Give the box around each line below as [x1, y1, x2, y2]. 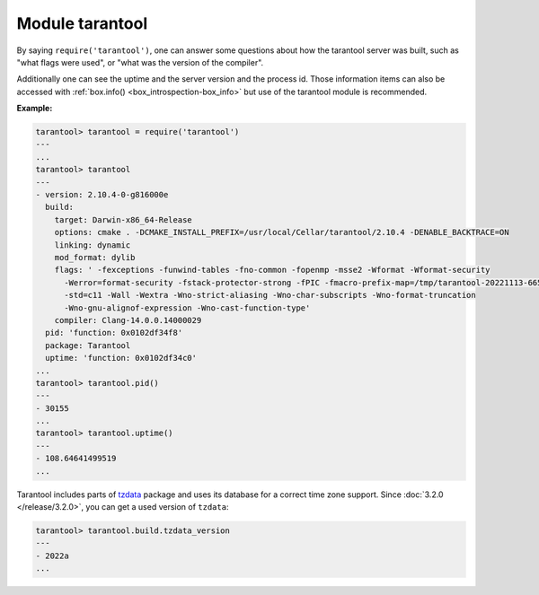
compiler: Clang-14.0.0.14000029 [54, 315, 202, 325]
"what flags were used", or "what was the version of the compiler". [16, 57, 264, 67]
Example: [16, 103, 53, 114]
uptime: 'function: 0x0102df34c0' [45, 353, 198, 363]
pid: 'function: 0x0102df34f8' [45, 328, 183, 338]
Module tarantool [16, 13, 148, 33]
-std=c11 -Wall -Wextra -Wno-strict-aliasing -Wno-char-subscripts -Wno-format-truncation [64, 290, 476, 301]
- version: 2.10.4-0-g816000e [35, 189, 169, 200]
